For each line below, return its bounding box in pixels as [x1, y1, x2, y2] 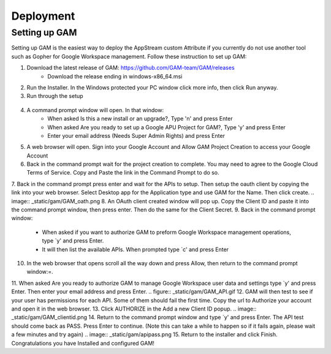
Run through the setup [26, 92, 83, 100]
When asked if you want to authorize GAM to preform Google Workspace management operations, [42, 228, 291, 236]
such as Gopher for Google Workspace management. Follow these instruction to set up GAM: [11, 53, 247, 60]
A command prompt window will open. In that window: [26, 106, 164, 113]
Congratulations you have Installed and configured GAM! [11, 339, 154, 347]
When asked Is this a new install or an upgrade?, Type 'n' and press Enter [47, 115, 233, 122]
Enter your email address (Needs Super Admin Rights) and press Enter [47, 132, 225, 139]
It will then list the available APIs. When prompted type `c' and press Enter [42, 246, 229, 253]
